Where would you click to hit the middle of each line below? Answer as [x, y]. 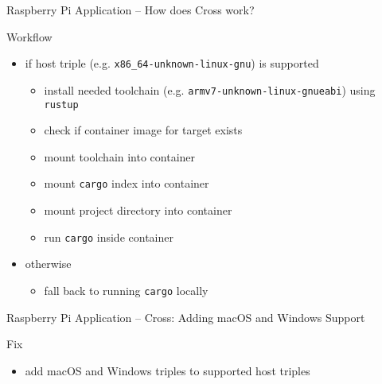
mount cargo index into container [127, 183]
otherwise [48, 264]
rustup [61, 105]
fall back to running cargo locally [126, 290]
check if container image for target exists [143, 130]
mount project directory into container [138, 210]
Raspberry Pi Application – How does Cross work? [131, 10]
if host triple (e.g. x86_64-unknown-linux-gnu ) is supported [172, 63]
